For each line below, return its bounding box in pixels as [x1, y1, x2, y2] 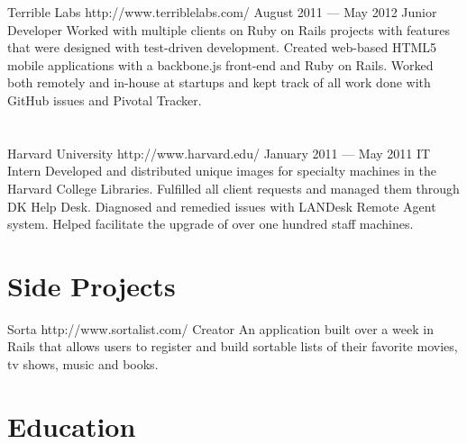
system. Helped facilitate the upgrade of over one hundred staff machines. [7, 214, 414, 233]
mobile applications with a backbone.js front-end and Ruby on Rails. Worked [7, 55, 434, 74]
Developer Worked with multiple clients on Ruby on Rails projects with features [7, 20, 451, 39]
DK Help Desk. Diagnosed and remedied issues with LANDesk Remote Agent [7, 196, 436, 215]
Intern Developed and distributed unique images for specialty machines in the [7, 161, 436, 180]
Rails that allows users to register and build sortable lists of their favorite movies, [7, 337, 458, 356]
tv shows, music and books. [7, 355, 159, 374]
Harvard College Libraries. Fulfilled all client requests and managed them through [7, 178, 460, 197]
